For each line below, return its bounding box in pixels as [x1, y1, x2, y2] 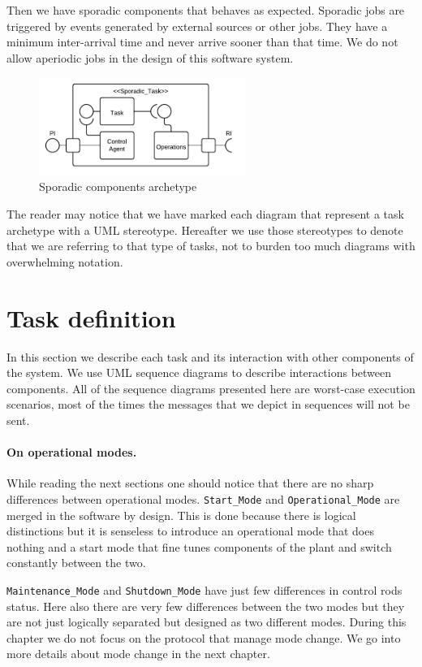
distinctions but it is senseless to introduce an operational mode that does [6, 522, 374, 539]
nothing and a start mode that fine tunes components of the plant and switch [6, 538, 392, 555]
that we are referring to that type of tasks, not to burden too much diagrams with [6, 237, 416, 254]
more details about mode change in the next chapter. [6, 645, 270, 662]
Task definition [6, 301, 176, 334]
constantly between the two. [6, 554, 146, 571]
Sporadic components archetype [39, 178, 197, 195]
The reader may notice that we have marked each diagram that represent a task [6, 206, 404, 223]
